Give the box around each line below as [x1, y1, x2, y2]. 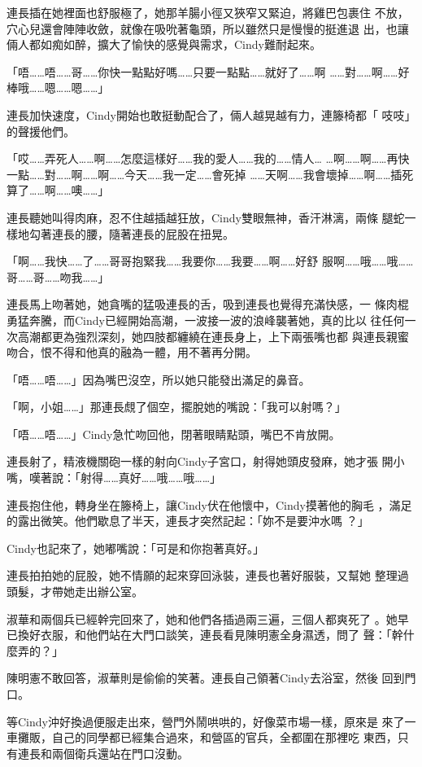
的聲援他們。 [7, 122, 75, 139]
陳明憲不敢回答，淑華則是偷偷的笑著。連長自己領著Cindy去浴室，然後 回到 [7, 669, 405, 686]
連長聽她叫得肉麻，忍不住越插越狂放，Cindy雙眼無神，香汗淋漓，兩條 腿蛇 [7, 208, 405, 226]
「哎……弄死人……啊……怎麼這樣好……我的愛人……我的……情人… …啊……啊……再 [7, 150, 398, 167]
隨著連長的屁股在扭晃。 [108, 225, 234, 242]
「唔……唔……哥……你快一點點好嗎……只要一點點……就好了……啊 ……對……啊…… [7, 63, 398, 80]
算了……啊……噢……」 [7, 182, 110, 199]
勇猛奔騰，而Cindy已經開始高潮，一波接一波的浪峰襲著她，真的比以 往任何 [7, 311, 405, 328]
